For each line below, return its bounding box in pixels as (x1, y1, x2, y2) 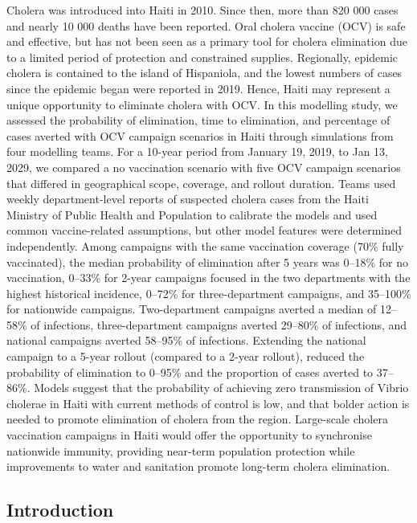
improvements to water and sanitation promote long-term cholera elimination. (6, 458, 390, 475)
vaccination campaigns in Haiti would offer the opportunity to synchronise (6, 427, 372, 443)
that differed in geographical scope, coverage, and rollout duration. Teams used (6, 174, 396, 191)
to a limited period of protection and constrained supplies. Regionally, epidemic (6, 48, 399, 65)
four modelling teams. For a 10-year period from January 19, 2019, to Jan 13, (6, 143, 388, 160)
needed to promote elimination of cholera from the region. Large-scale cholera (6, 411, 388, 427)
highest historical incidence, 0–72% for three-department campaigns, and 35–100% (6, 284, 411, 301)
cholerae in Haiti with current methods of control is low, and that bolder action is (6, 394, 410, 411)
